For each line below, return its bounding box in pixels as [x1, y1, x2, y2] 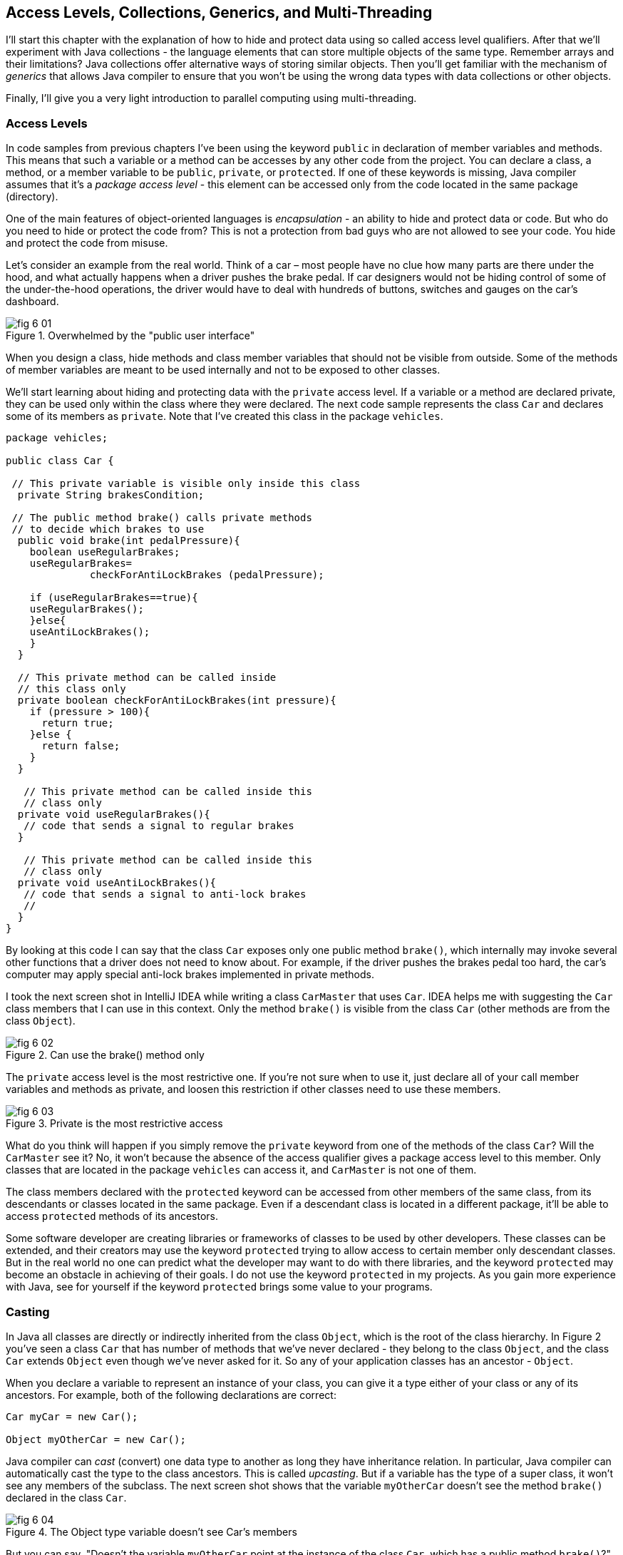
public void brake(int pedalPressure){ [17, 535, 240, 547]
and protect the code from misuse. [6, 237, 168, 250]
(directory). [6, 190, 58, 203]
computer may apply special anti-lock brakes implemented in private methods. [6, 968, 374, 981]
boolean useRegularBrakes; [29, 546, 180, 558]
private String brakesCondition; [17, 489, 205, 501]
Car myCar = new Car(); [6, 1410, 138, 1422]
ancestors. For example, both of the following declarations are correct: [6, 1388, 336, 1401]
